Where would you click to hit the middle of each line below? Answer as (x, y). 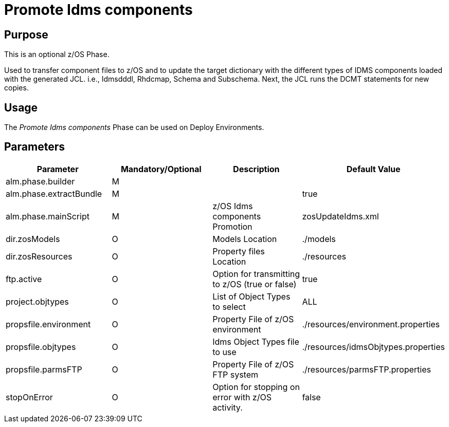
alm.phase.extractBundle (54, 193)
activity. (228, 407)
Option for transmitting (256, 274)
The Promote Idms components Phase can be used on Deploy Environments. (134, 127)
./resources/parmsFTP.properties (366, 369)
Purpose (26, 34)
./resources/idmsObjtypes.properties (373, 347)
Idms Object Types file (256, 341)
